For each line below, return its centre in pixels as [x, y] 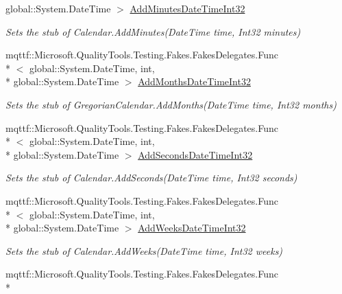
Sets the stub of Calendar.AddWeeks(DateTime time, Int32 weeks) [144, 250]
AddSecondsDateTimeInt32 [195, 154]
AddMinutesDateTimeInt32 [187, 8]
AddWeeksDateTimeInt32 [192, 228]
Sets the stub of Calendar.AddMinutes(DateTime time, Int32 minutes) [153, 31]
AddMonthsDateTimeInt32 [194, 81]
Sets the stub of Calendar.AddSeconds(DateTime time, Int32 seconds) [151, 178]
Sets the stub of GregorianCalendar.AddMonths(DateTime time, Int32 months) [171, 104]
